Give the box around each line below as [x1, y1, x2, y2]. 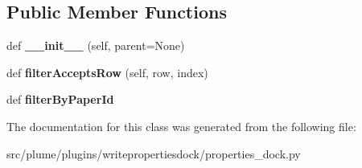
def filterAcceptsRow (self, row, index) [6, 64, 208, 80]
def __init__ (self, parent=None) [6, 37, 185, 54]
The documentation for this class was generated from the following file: [6, 117, 356, 134]
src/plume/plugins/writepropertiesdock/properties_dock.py [6, 145, 301, 162]
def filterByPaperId [6, 91, 114, 108]
